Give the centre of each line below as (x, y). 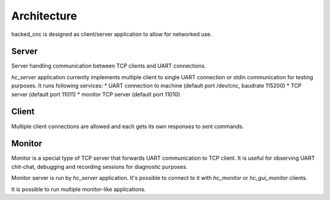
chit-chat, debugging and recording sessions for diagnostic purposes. (99, 166)
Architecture (44, 16)
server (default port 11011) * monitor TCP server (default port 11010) (96, 94)
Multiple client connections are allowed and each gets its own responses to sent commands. (128, 126)
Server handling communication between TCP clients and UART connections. (109, 66)
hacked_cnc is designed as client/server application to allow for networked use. (112, 34)
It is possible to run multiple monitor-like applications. (79, 189)
